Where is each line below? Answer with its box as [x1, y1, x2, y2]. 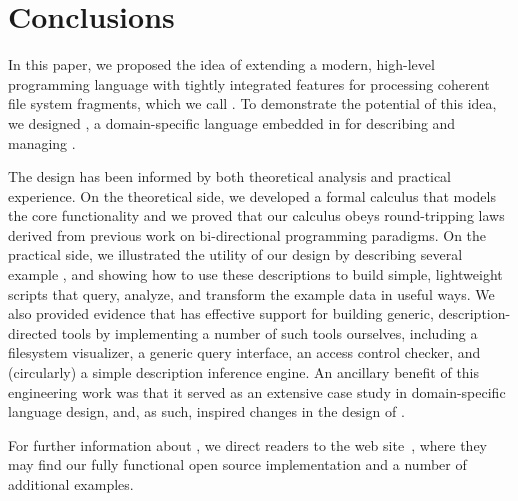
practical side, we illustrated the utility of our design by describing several [8, 244, 463, 265]
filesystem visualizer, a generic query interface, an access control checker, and [8, 342, 481, 363]
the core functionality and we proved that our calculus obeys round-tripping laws [8, 205, 505, 226]
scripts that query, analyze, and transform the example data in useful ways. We [8, 283, 495, 304]
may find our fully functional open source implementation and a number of [8, 454, 467, 475]
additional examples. [8, 474, 134, 494]
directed [8, 322, 58, 343]
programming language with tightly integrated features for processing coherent [8, 73, 490, 94]
